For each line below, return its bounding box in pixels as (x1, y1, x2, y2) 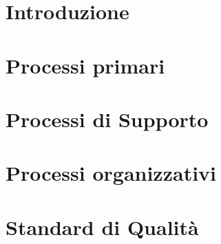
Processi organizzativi (6, 159, 217, 187)
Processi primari (6, 51, 165, 79)
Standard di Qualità (6, 212, 199, 241)
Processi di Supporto (6, 104, 209, 133)
